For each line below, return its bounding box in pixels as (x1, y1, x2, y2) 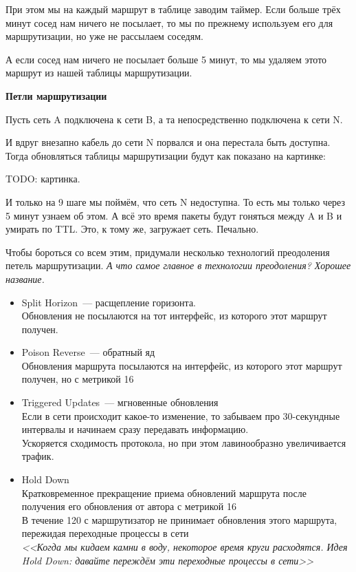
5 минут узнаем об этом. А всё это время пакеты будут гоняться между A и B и (5, 208, 342, 222)
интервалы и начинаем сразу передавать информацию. (21, 422, 249, 436)
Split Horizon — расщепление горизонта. (21, 295, 196, 309)
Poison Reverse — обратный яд (21, 345, 155, 359)
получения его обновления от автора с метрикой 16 (21, 499, 236, 513)
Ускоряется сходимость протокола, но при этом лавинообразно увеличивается (21, 435, 346, 449)
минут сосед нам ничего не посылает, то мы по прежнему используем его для (5, 15, 333, 30)
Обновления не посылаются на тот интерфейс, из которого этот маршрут (21, 308, 327, 323)
